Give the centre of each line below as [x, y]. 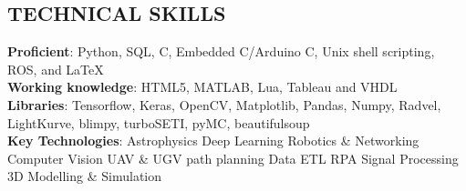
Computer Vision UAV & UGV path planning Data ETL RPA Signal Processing [233, 158]
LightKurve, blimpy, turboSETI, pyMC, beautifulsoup [159, 122]
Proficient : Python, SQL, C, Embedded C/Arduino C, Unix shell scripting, [221, 51]
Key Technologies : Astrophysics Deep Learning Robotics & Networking [213, 141]
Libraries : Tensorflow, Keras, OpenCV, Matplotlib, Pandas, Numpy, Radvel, [224, 104]
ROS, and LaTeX [56, 69]
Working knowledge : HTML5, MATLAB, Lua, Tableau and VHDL [202, 87]
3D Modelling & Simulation [85, 176]
